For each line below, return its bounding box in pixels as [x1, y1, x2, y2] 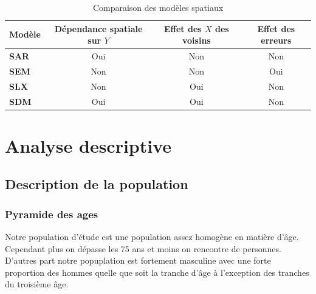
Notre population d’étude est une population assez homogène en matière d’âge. [5, 230, 299, 243]
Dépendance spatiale [54, 22, 143, 35]
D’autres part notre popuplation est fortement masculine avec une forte [5, 254, 271, 267]
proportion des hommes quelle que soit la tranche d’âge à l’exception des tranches [5, 266, 309, 278]
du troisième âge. [5, 278, 69, 290]
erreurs [261, 34, 292, 47]
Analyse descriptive [5, 133, 172, 158]
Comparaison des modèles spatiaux [92, 1, 224, 13]
